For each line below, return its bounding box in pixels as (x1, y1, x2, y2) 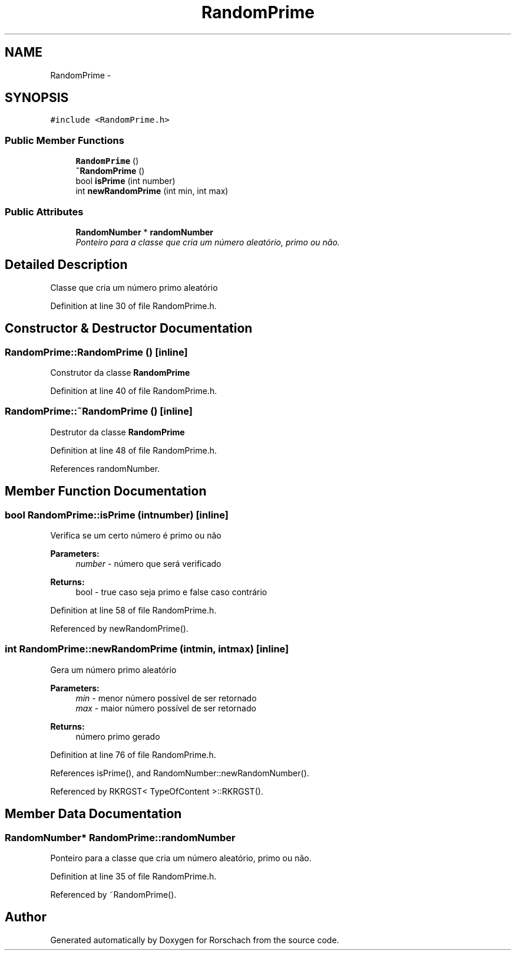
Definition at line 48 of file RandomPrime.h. (50, 445, 217, 455)
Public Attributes (5, 205, 84, 218)
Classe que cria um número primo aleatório (50, 282, 218, 293)
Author (5, 910, 47, 925)
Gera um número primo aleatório (50, 664, 177, 675)
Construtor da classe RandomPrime (50, 367, 190, 378)
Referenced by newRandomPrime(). (50, 623, 188, 634)
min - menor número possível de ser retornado (75, 693, 257, 703)
